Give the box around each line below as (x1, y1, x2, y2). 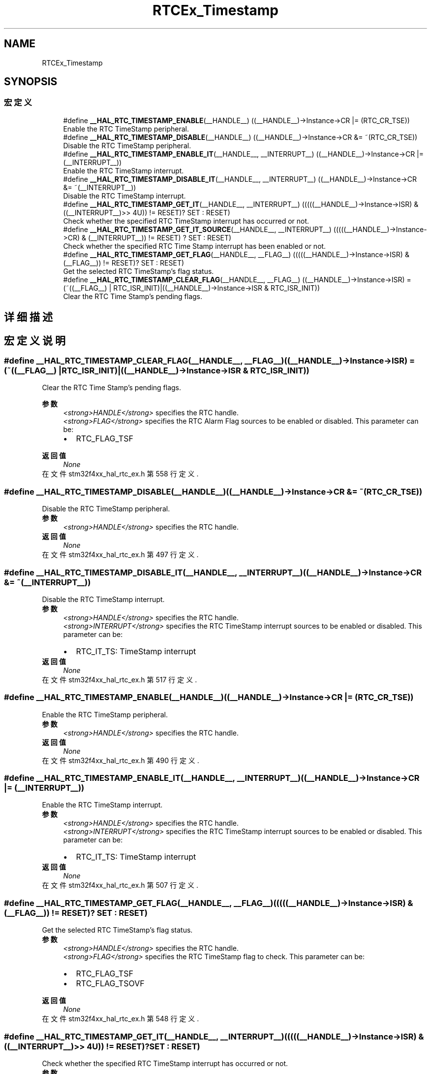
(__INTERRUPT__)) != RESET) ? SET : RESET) (88, 233, 232, 242)
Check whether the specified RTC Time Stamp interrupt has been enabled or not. (63, 241, 326, 250)
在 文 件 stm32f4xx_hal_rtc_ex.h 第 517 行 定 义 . (42, 675, 197, 684)
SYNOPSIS (4, 75, 58, 88)
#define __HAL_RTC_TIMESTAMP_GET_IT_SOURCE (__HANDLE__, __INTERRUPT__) (63, 225, 332, 234)
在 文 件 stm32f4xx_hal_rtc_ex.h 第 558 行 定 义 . (42, 470, 199, 478)
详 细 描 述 (4, 311, 53, 324)
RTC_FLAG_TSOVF (76, 978, 145, 989)
